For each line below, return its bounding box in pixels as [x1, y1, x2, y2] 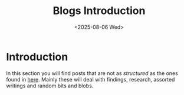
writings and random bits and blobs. [6, 82, 94, 89]
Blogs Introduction [52, 4, 146, 18]
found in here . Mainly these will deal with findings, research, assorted [6, 76, 175, 83]
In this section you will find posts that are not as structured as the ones [6, 69, 178, 77]
